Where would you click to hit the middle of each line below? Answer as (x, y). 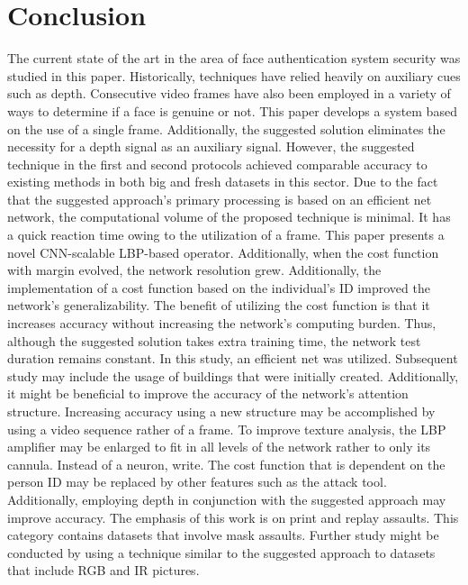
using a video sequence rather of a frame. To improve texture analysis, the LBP (227, 429)
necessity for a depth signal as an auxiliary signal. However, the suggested (211, 146)
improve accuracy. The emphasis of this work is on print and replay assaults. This (233, 517)
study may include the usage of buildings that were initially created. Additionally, (233, 375)
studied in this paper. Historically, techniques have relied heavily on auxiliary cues (234, 75)
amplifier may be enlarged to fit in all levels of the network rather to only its (219, 447)
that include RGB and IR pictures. (103, 570)
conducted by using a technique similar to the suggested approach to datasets (221, 552)
